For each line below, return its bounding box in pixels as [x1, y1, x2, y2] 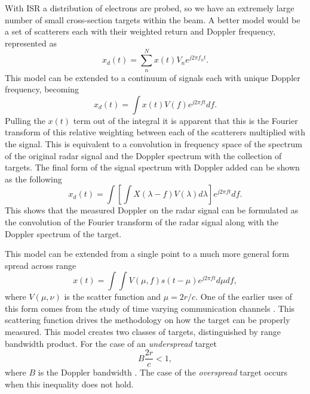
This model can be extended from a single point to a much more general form [5, 247, 289, 260]
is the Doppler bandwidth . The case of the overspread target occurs [38, 366, 288, 379]
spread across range [5, 259, 76, 271]
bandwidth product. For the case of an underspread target [5, 337, 217, 349]
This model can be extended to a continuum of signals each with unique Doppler [5, 71, 300, 83]
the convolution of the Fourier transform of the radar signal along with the [5, 215, 278, 228]
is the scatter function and [64, 290, 161, 303]
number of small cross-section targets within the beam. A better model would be [5, 13, 300, 26]
